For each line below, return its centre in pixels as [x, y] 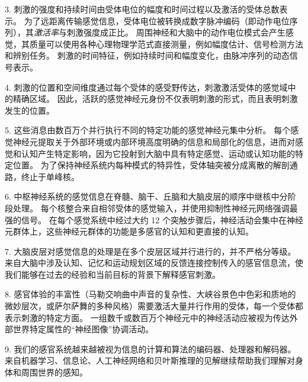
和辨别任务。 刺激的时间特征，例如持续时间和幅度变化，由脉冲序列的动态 [147, 55]
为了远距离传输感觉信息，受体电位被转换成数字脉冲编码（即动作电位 [157, 20]
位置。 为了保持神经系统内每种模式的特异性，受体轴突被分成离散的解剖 [151, 165]
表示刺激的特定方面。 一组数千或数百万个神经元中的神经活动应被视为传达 [147, 317]
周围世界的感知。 [54, 372]
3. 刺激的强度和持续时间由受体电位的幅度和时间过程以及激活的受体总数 [142, 9]
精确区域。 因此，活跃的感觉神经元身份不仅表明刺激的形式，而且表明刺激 [155, 99]
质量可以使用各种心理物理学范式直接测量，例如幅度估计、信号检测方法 [166, 44]
